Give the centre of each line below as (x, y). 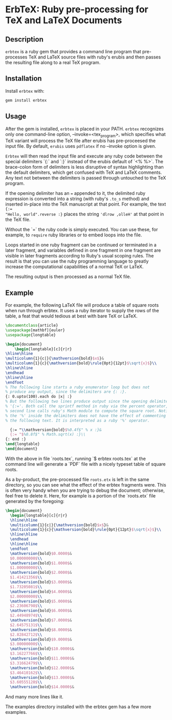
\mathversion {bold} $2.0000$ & (41, 573)
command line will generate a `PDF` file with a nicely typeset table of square (85, 464)
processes (16, 57)
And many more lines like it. (35, 697)
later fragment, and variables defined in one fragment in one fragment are (83, 250)
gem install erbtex (26, 100)
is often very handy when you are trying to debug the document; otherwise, (85, 490)
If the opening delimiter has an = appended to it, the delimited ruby (76, 193)
